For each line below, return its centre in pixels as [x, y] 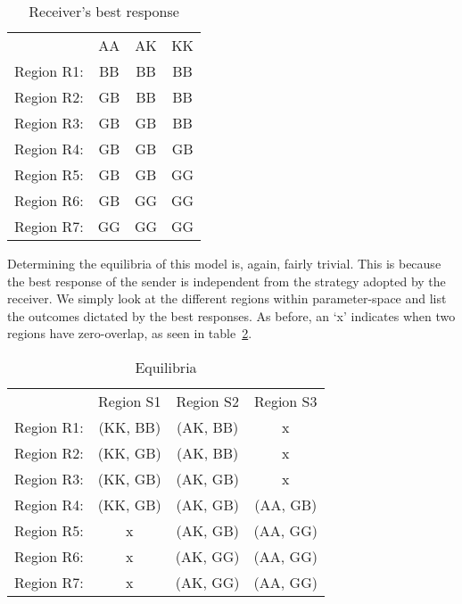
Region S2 [207, 401]
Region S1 [130, 401]
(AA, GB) [286, 504]
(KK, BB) [130, 426]
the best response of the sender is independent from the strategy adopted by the [227, 281]
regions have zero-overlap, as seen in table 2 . [130, 333]
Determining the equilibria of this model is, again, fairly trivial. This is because [224, 263]
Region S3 [286, 401]
